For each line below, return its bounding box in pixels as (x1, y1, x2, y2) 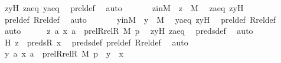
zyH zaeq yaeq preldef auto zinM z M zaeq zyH (4, 2, 244, 13)
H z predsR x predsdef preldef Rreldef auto (4, 36, 188, 48)
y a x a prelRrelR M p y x (4, 47, 123, 60)
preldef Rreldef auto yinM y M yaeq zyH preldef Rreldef (4, 13, 276, 25)
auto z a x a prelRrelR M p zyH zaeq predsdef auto (4, 24, 253, 37)
